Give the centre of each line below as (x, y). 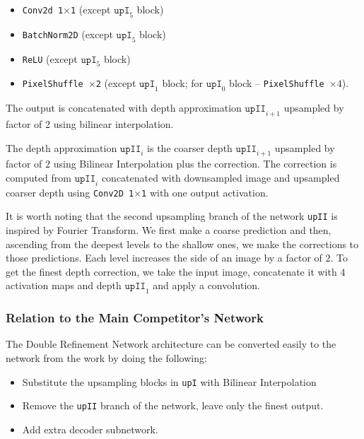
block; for (183, 83)
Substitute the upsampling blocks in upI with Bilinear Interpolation (169, 381)
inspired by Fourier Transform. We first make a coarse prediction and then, (169, 230)
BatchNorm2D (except (67, 34)
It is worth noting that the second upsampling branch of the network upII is (172, 216)
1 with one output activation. (205, 192)
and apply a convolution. (206, 285)
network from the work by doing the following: (106, 358)
